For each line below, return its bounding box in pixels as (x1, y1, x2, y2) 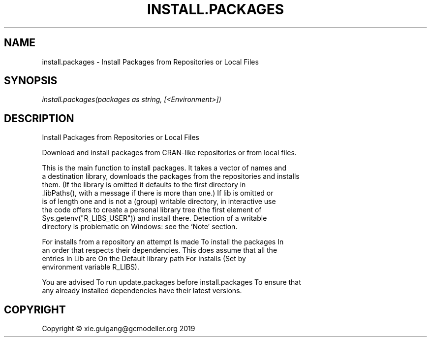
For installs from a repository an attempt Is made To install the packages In (42, 238, 284, 246)
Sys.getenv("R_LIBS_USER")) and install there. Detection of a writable (42, 214, 267, 223)
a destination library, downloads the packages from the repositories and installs (42, 172, 300, 181)
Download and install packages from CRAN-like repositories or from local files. (42, 148, 297, 157)
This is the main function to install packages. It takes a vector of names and (42, 164, 286, 172)
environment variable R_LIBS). (42, 263, 140, 272)
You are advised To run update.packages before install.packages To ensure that (42, 278, 301, 287)
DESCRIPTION (4, 112, 74, 125)
